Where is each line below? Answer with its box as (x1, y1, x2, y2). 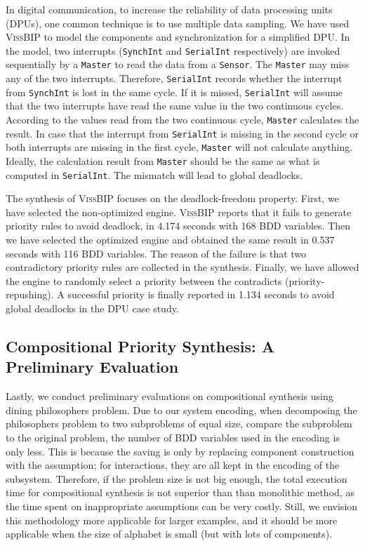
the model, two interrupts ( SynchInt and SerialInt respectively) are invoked (6, 43, 340, 58)
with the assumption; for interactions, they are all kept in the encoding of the (6, 458, 340, 472)
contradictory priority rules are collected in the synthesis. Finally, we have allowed (6, 260, 359, 274)
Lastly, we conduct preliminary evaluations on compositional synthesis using (6, 389, 333, 404)
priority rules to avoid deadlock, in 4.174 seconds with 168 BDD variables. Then (6, 218, 351, 233)
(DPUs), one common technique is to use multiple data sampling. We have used (6, 15, 350, 30)
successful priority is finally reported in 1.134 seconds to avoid (67, 287, 335, 302)
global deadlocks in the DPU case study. (6, 301, 179, 316)
